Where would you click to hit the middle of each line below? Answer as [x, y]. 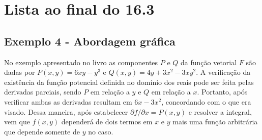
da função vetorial [209, 62]
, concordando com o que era [206, 101]
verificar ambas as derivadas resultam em [68, 101]
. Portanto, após [222, 92]
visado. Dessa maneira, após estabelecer [66, 111]
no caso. [101, 131]
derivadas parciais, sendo [43, 92]
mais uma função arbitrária [215, 122]
